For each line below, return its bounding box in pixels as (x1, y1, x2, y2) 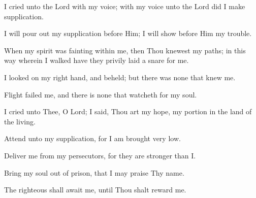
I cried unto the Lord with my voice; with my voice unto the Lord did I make (4, 1, 245, 11)
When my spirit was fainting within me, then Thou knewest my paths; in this (4, 45, 246, 55)
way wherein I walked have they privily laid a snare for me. (4, 55, 189, 65)
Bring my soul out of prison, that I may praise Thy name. (4, 167, 184, 178)
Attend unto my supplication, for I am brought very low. (4, 133, 181, 144)
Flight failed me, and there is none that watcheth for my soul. (4, 89, 197, 100)
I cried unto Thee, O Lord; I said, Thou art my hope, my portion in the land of (4, 106, 252, 117)
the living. (4, 116, 36, 126)
